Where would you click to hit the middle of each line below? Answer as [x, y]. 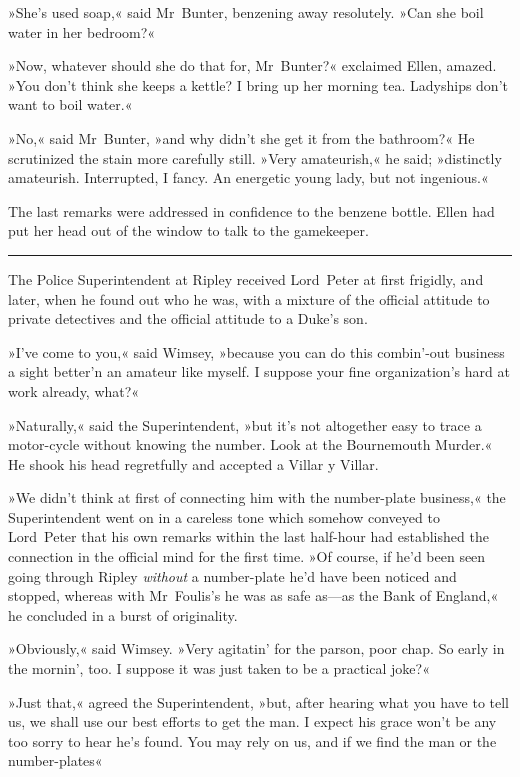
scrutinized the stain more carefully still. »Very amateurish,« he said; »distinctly [255, 157]
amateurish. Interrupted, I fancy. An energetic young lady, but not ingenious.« [248, 177]
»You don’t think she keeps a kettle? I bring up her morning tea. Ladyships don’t [258, 84]
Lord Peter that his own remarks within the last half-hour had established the [248, 536]
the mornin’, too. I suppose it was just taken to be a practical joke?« [219, 668]
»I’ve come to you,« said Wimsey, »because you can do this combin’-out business [256, 351]
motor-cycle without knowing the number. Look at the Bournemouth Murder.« [250, 444]
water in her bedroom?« [82, 31]
